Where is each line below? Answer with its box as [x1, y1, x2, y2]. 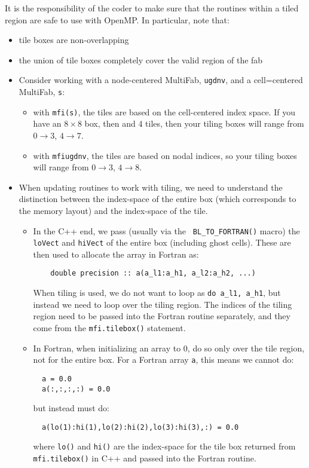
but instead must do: [33, 402, 109, 414]
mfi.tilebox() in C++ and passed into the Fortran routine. [33, 452, 256, 464]
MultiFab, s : [19, 85, 65, 98]
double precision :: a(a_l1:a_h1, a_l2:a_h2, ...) [50, 269, 256, 278]
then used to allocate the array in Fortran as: [33, 247, 199, 260]
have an [33, 117, 62, 130]
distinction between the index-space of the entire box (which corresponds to [19, 192, 296, 205]
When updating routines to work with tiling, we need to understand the [19, 181, 283, 193]
